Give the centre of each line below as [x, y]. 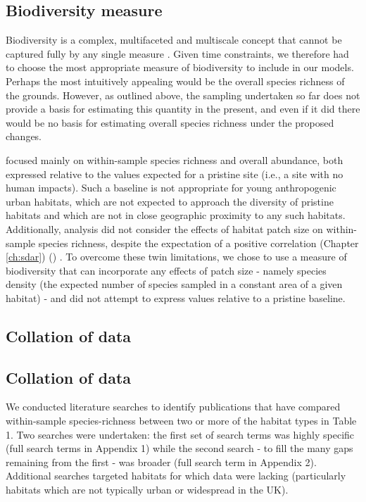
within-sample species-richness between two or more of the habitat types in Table [181, 421]
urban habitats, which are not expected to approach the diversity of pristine [170, 201]
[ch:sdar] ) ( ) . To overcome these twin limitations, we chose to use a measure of [176, 257]
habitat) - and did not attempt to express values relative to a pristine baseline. [176, 297]
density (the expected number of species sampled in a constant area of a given [174, 284]
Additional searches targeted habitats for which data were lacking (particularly [176, 476]
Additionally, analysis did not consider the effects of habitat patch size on [164, 228]
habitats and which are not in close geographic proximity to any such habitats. [176, 215]
